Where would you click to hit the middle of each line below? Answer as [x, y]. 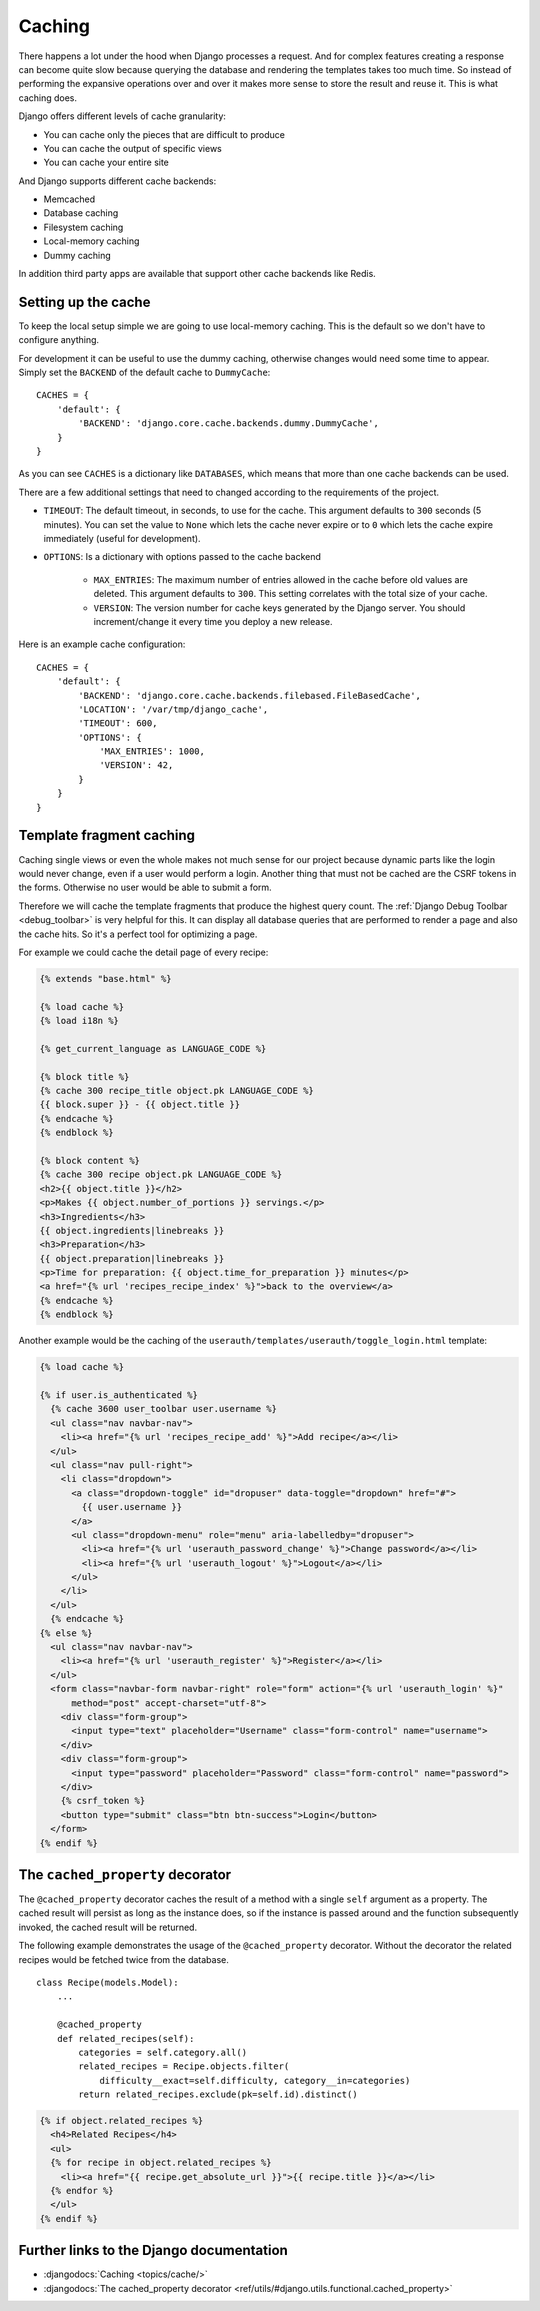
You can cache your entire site [106, 162]
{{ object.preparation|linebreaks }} [132, 1258]
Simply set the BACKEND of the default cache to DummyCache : [144, 372]
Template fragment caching [106, 835]
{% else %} [66, 1633]
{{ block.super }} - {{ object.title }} [139, 1104]
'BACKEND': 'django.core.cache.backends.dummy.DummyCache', [228, 423]
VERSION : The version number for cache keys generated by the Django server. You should [279, 607]
